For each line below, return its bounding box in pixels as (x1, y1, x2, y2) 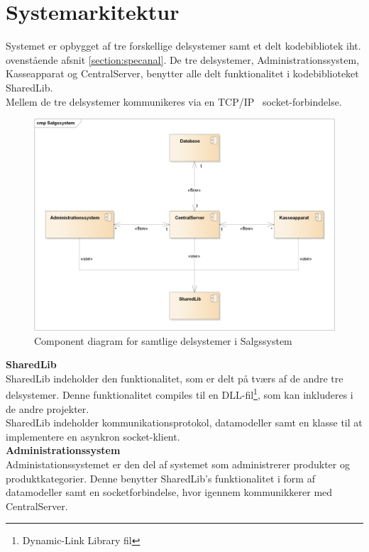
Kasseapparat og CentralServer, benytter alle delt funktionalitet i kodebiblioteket (6, 66, 359, 81)
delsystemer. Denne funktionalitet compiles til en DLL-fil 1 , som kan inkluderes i (6, 385, 353, 402)
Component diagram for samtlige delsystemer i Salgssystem (34, 333, 292, 348)
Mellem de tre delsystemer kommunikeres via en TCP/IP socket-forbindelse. (6, 94, 342, 109)
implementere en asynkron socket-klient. (6, 429, 180, 443)
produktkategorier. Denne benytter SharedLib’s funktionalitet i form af (6, 470, 315, 485)
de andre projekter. (6, 401, 89, 416)
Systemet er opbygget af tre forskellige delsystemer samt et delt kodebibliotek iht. (6, 38, 361, 53)
